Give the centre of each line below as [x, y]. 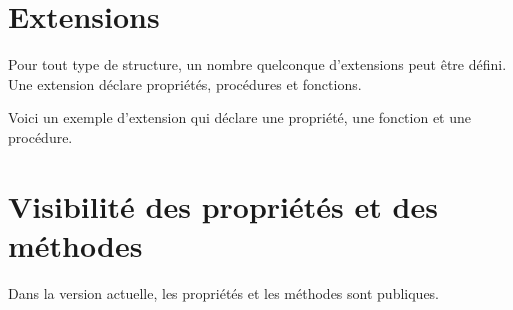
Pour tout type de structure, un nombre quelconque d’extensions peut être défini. [257, 64]
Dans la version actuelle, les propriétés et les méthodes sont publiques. [224, 292]
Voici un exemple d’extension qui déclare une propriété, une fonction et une [239, 117]
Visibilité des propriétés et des [223, 205]
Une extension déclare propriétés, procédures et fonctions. [185, 83]
